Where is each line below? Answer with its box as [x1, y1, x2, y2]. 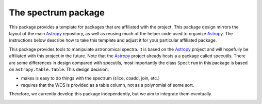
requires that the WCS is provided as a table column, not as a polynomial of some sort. [21, 82, 194, 88]
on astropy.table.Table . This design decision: [9, 66, 109, 72]
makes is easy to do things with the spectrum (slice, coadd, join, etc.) [21, 75, 160, 81]
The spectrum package [9, 7, 105, 18]
